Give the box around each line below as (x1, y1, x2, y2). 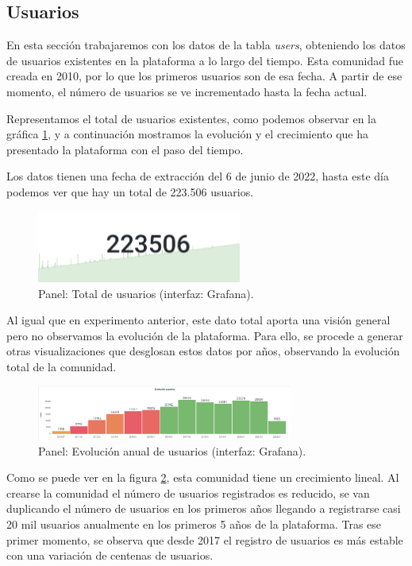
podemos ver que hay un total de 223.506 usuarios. (6, 183, 254, 200)
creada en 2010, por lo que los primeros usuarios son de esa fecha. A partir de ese (6, 68, 402, 84)
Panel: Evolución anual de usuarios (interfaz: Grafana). (38, 442, 306, 459)
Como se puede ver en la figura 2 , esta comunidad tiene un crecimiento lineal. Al (6, 469, 399, 486)
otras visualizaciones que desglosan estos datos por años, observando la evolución (6, 343, 400, 359)
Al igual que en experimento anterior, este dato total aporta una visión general (6, 312, 391, 328)
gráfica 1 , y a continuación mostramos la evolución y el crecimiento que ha (6, 126, 369, 142)
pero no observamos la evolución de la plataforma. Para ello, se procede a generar (6, 327, 403, 343)
